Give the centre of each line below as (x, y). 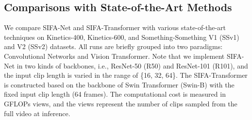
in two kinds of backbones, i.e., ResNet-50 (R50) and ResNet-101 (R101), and (132, 65)
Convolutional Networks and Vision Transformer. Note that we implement (114, 56)
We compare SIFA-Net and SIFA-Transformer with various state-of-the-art (115, 27)
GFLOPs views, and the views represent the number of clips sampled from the (121, 103)
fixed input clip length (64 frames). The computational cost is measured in (115, 94)
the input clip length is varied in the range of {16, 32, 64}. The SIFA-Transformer (126, 75)
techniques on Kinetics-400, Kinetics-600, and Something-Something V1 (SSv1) (122, 37)
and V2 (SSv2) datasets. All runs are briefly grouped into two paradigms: (113, 46)
